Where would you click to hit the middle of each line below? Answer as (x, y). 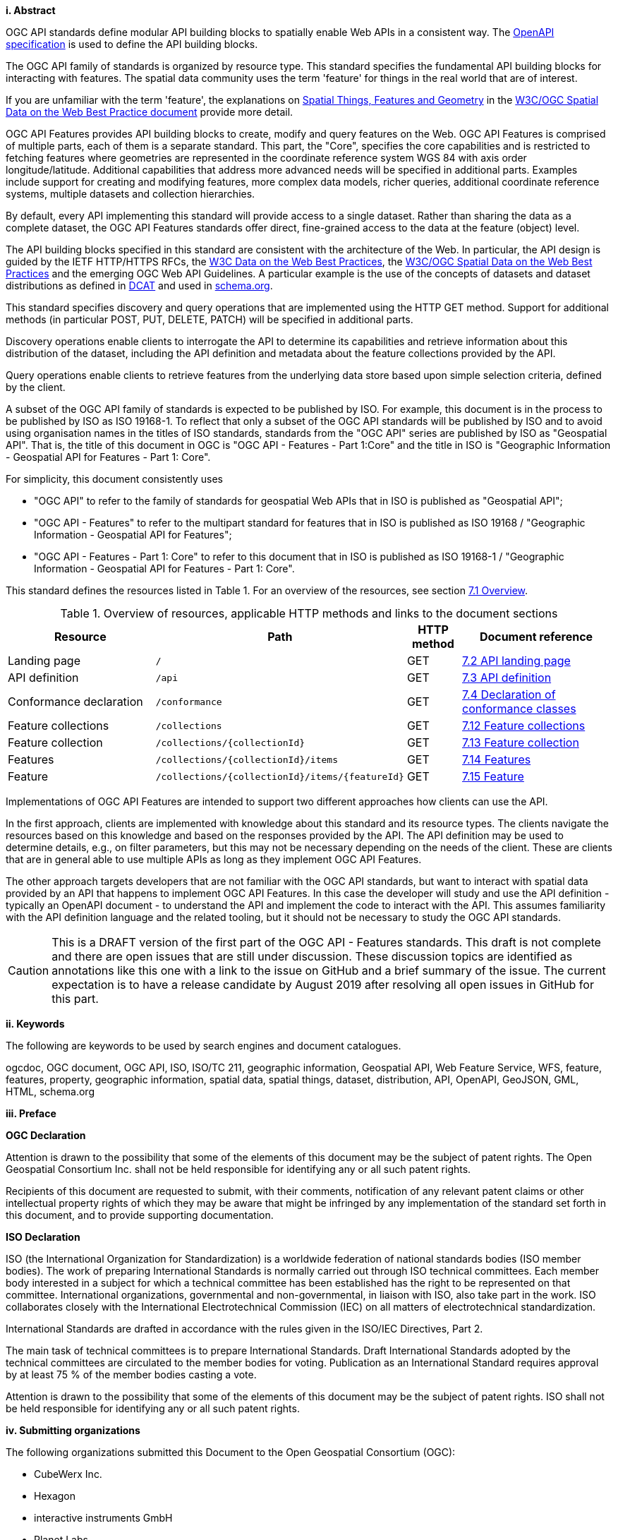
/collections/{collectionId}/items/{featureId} (280, 776)
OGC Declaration (46, 1135)
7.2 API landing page (516, 661)
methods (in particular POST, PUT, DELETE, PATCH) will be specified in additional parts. (210, 319)
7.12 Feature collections (524, 726)
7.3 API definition (507, 678)
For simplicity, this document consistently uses (114, 479)
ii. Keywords (35, 1024)
